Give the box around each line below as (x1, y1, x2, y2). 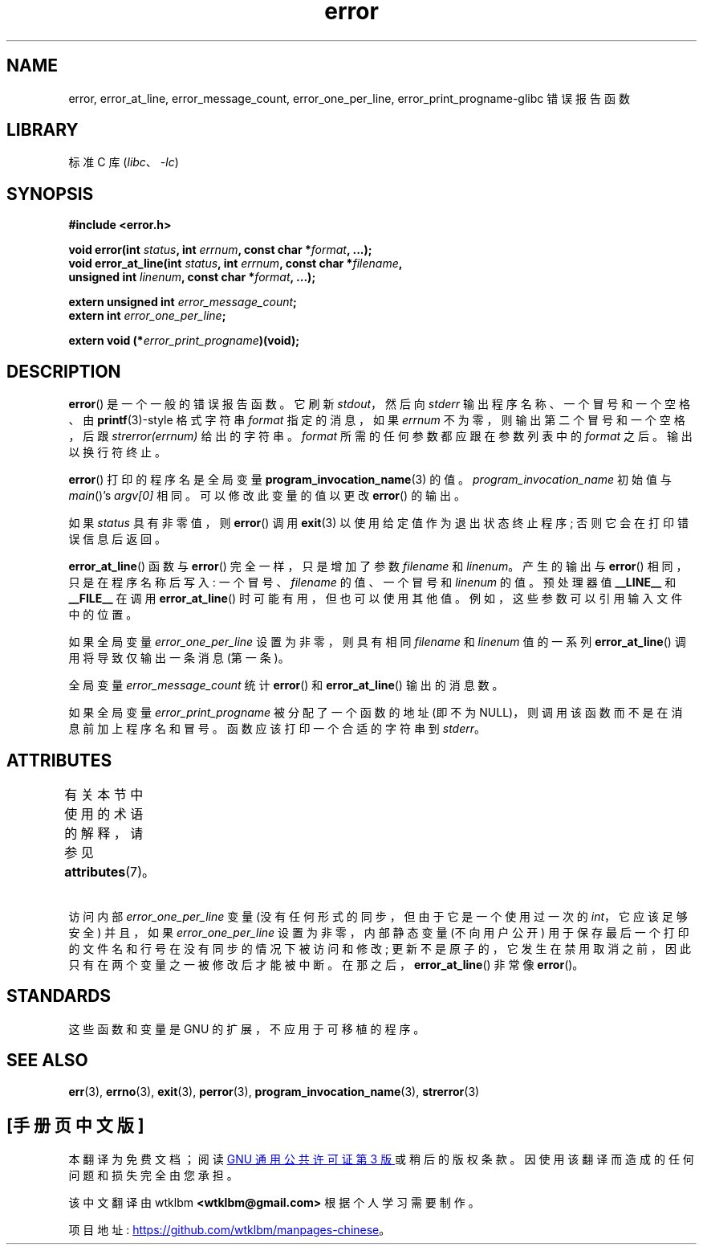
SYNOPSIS (6, 183, 94, 204)
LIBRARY (6, 120, 79, 141)
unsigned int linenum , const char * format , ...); (68, 270, 316, 284)
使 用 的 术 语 (64, 805, 144, 822)
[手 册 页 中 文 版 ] (6, 1115, 144, 1136)
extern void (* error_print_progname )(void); (68, 333, 299, 348)
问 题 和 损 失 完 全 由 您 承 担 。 (68, 1167, 238, 1182)
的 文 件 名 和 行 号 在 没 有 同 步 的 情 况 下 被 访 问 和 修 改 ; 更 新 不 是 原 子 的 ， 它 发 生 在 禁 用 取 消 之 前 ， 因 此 (68, 941, 691, 955)
